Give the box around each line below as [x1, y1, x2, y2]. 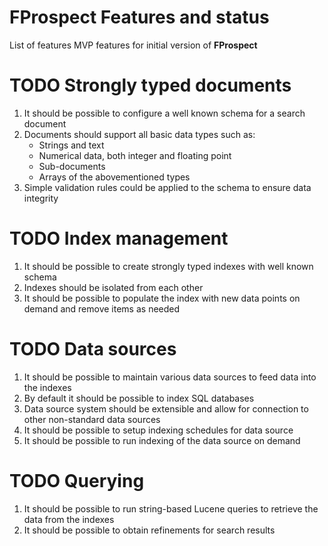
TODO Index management [9, 227, 229, 250]
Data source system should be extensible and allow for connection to [23, 402, 309, 415]
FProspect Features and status [9, 6, 270, 29]
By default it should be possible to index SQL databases [23, 392, 255, 404]
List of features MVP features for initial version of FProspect [9, 39, 258, 51]
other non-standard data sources [23, 413, 161, 425]
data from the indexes [23, 513, 115, 525]
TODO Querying [9, 469, 145, 492]
